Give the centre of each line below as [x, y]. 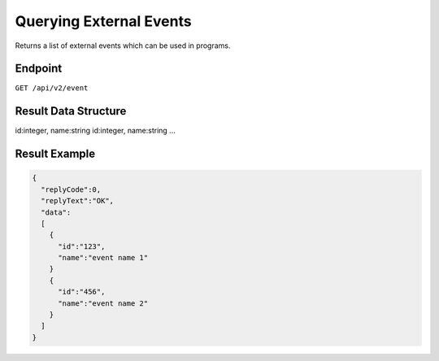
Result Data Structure [71, 111]
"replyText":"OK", [77, 201]
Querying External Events [103, 21]
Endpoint [39, 69]
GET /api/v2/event [52, 88]
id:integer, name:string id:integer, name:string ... [96, 131]
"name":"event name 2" [103, 303]
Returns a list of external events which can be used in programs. [123, 46]
